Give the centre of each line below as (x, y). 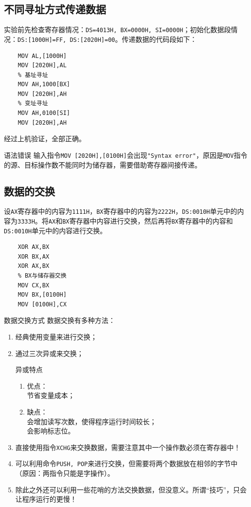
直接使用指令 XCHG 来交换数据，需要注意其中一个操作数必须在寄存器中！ (128, 447)
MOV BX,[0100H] (42, 295)
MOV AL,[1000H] (42, 56)
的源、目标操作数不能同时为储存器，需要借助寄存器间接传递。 (103, 164)
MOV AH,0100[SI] (44, 113)
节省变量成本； (51, 395)
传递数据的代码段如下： (159, 39)
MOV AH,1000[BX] (44, 84)
